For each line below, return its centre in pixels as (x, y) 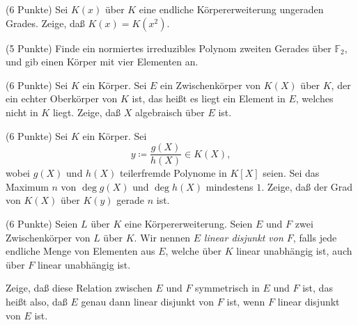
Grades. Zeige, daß (45, 23)
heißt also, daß (37, 301)
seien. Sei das (291, 173)
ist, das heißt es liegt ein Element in (209, 98)
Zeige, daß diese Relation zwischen (79, 288)
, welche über (194, 251)
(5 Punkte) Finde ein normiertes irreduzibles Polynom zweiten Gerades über (169, 48)
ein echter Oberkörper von (62, 98)
